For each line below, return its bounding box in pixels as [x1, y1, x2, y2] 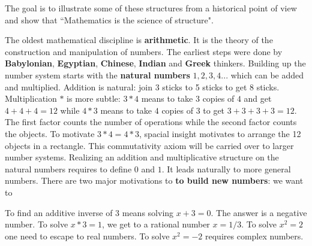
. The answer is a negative [211, 206, 307, 218]
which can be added [230, 68, 304, 81]
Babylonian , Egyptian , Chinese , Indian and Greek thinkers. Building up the [5, 57, 306, 69]
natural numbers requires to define [5, 162, 132, 175]
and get [244, 92, 272, 105]
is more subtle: [67, 92, 121, 105]
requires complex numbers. [205, 229, 304, 242]
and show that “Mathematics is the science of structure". [5, 13, 214, 26]
